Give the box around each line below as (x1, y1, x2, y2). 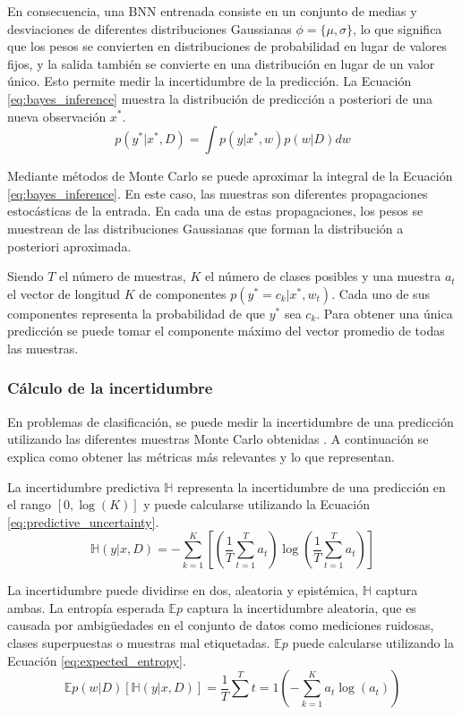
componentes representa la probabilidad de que (7, 303, 266, 322)
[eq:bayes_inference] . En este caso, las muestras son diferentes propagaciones (7, 183, 428, 202)
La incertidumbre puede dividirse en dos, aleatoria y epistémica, (7, 581, 359, 600)
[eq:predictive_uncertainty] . (7, 512, 159, 531)
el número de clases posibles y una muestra (204, 267, 441, 285)
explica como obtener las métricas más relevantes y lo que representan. (7, 447, 395, 465)
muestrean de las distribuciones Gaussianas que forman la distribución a (7, 218, 404, 237)
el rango (7, 495, 52, 514)
